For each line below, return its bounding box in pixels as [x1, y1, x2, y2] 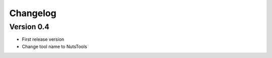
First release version [22, 36, 64, 42]
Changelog [9, 8, 56, 19]
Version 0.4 [9, 22, 50, 31]
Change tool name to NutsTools [22, 43, 88, 49]
